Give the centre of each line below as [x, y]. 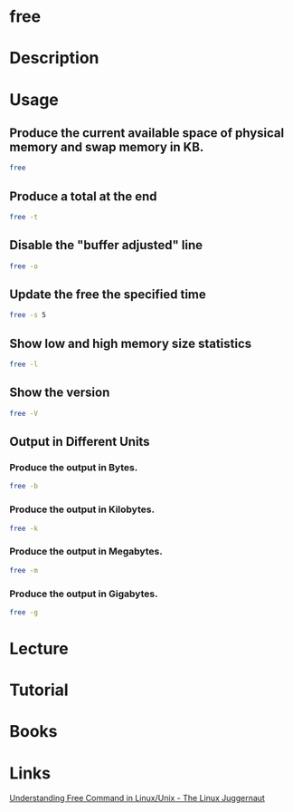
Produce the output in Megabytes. [86, 552]
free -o [24, 266]
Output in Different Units [80, 442]
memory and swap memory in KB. [107, 147]
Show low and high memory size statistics [131, 343]
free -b [24, 487]
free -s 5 [28, 315]
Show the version [60, 393]
